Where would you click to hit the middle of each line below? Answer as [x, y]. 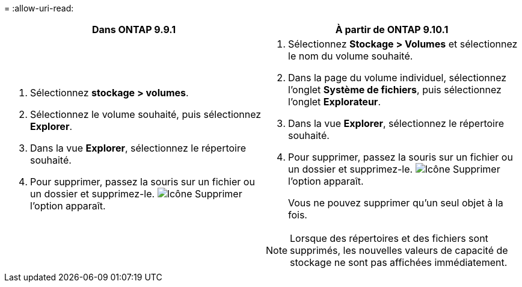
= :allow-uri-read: [39, 8]
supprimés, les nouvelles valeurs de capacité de [399, 250]
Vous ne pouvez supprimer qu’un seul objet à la [396, 203]
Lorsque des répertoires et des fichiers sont [389, 238]
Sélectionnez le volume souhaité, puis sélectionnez [146, 114]
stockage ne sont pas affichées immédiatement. [399, 262]
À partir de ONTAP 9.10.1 [392, 29]
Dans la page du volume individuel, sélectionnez [398, 78]
